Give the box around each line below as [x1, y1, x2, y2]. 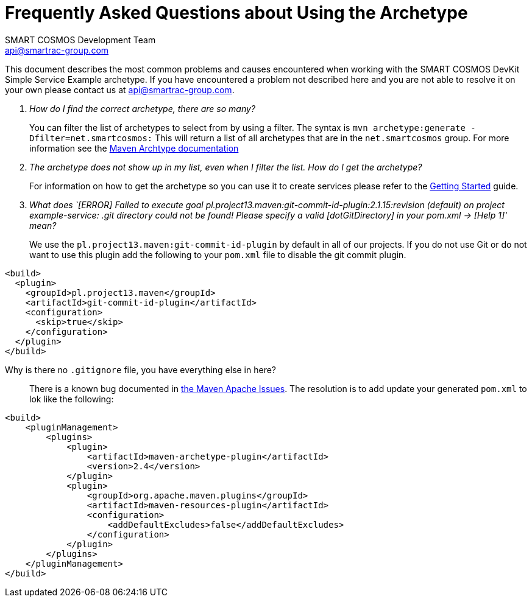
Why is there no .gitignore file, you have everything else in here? [5, 364, 277, 375]
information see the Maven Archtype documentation [29, 142, 239, 153]
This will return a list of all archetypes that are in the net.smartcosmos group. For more [155, 132, 509, 143]
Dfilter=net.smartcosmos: [29, 133, 153, 143]
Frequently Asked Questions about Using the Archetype [5, 2, 468, 23]
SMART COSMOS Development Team [5, 34, 156, 45]
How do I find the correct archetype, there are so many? [29, 103, 255, 114]
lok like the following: [29, 393, 114, 404]
